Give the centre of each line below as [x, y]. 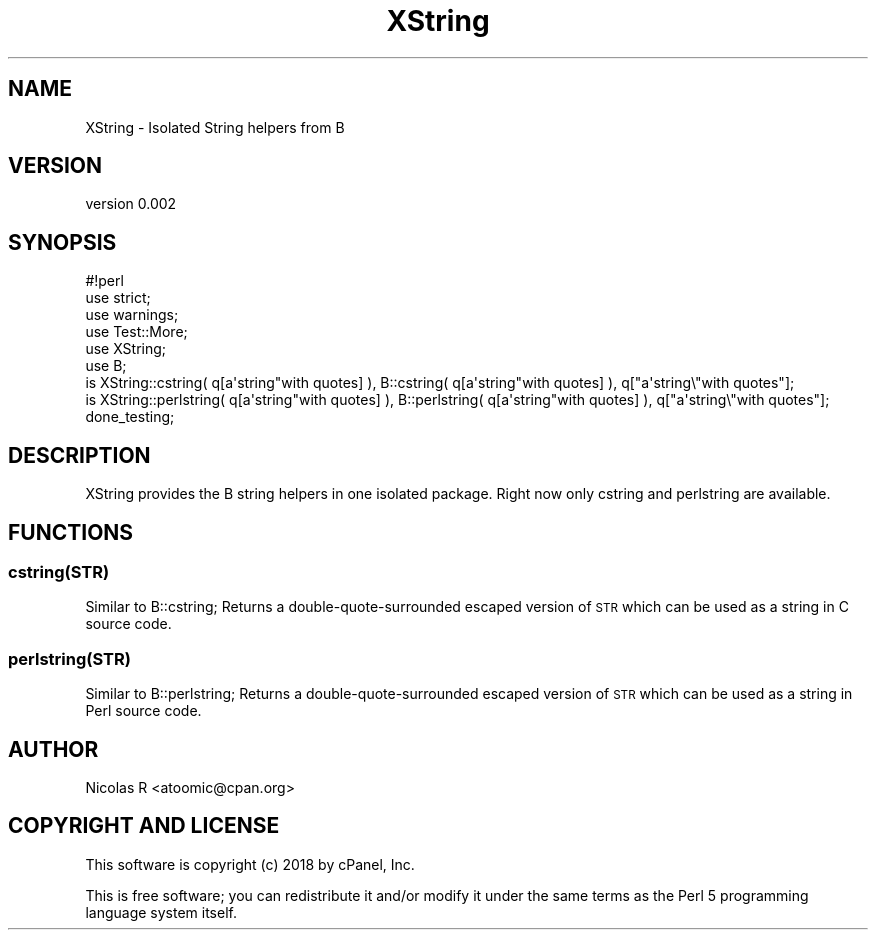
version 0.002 [131, 204]
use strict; [118, 298]
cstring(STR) [59, 571]
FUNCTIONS [71, 532]
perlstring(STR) [69, 658]
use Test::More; [136, 332]
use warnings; [132, 315]
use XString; [126, 349]
